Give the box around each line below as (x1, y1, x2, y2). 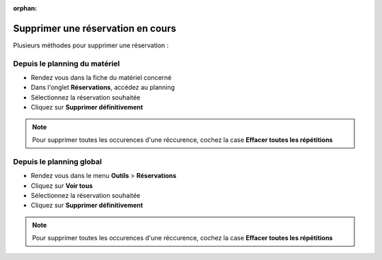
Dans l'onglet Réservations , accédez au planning (30, 83, 175, 92)
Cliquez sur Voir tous (30, 181, 93, 190)
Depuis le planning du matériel (13, 59, 120, 69)
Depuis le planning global (13, 156, 103, 166)
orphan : (13, 4, 37, 12)
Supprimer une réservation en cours (13, 22, 177, 35)
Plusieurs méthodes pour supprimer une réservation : (13, 41, 169, 49)
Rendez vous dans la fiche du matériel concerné (30, 73, 172, 82)
